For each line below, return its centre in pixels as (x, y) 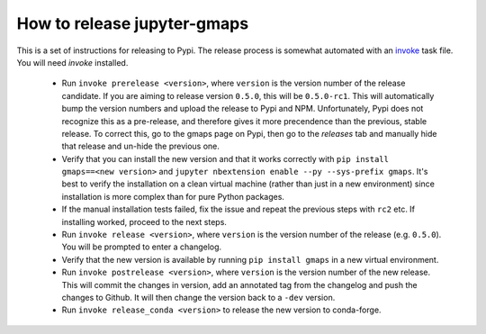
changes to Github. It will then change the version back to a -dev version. (198, 297)
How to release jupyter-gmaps (133, 23)
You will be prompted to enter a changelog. (142, 247)
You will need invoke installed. (72, 62)
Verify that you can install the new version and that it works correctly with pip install (225, 158)
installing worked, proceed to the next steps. (144, 221)
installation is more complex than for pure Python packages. (173, 196)
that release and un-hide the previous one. (141, 146)
